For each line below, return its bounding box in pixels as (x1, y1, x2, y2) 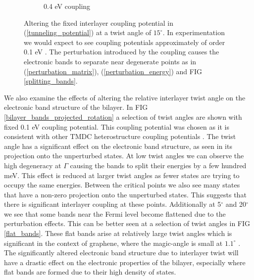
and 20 (225, 199, 247, 209)
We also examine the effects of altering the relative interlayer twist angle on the (4, 92, 246, 102)
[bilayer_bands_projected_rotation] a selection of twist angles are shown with (4, 111, 242, 122)
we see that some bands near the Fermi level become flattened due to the (4, 208, 226, 219)
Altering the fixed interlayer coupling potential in (24, 17, 173, 28)
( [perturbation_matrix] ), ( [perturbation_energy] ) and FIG (24, 66, 202, 76)
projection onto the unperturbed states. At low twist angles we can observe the (4, 150, 244, 161)
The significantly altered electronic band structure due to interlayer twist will (4, 247, 239, 258)
